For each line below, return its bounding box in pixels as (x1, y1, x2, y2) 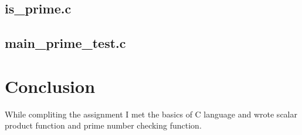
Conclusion (5, 74, 96, 98)
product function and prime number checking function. (5, 119, 202, 131)
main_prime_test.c (5, 34, 126, 52)
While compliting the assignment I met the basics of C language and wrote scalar (5, 108, 297, 120)
